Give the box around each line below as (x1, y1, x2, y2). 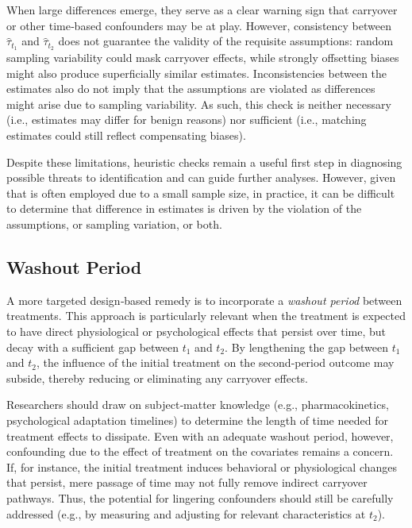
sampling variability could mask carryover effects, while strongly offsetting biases (6, 49, 399, 66)
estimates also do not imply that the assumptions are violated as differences (6, 80, 375, 97)
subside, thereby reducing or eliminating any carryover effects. (6, 369, 309, 386)
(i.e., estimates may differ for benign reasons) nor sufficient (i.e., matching (6, 111, 367, 128)
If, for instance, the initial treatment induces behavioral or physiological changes (6, 458, 398, 475)
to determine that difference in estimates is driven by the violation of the (6, 200, 362, 217)
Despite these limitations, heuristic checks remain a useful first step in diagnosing (6, 153, 402, 170)
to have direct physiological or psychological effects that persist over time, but (6, 322, 387, 339)
